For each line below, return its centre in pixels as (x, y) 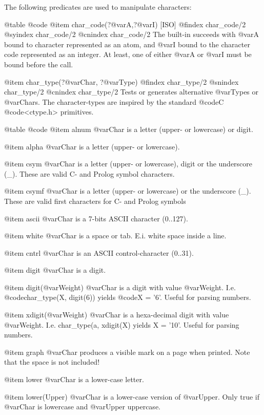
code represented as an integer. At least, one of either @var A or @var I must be (128, 54)
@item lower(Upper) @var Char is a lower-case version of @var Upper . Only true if (132, 396)
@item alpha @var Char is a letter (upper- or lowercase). (92, 146)
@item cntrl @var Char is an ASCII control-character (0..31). (99, 252)
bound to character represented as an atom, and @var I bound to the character (127, 44)
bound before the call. (39, 64)
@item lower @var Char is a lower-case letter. (74, 379)
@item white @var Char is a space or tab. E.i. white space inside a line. (115, 235)
